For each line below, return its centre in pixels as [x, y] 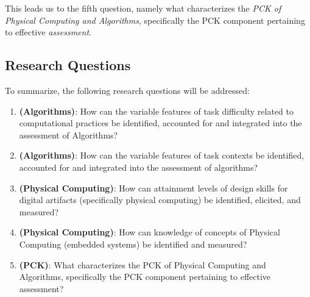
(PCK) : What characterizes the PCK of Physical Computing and [143, 264]
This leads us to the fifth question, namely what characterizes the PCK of [143, 8]
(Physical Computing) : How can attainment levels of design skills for [153, 188]
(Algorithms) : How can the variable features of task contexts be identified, [162, 155]
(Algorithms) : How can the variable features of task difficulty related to [156, 111]
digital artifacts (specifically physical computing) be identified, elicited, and [160, 200]
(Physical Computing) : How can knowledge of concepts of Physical [150, 232]
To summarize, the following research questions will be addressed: [127, 90]
